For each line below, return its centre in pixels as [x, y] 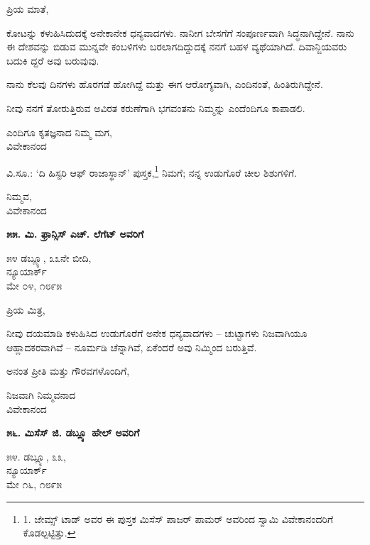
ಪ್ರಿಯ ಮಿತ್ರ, [26, 309]
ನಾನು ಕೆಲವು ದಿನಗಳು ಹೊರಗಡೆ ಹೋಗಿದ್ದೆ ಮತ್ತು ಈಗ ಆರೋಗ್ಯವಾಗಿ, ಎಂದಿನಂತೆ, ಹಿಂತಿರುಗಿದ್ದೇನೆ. [165, 84]
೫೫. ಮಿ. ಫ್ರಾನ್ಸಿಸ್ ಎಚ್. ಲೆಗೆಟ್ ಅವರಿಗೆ [75, 234]
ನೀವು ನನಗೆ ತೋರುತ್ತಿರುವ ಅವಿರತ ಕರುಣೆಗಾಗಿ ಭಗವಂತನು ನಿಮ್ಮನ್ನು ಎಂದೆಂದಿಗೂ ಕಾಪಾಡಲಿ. [156, 108]
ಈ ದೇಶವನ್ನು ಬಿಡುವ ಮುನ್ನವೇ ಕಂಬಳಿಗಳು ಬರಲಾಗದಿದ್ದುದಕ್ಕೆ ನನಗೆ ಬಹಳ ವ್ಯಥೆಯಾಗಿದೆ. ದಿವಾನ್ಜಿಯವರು [177, 46]
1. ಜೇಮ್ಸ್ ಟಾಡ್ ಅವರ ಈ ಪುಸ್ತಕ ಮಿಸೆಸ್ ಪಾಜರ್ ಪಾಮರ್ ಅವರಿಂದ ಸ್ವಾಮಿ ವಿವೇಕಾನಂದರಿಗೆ [178, 518]
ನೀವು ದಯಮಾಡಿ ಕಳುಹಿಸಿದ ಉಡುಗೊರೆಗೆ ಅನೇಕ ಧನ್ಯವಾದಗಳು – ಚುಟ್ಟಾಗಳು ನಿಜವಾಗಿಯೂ [157, 333]
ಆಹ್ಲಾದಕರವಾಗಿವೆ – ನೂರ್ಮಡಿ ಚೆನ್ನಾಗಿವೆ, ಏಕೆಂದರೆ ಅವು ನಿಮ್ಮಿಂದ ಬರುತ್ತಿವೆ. [132, 347]
